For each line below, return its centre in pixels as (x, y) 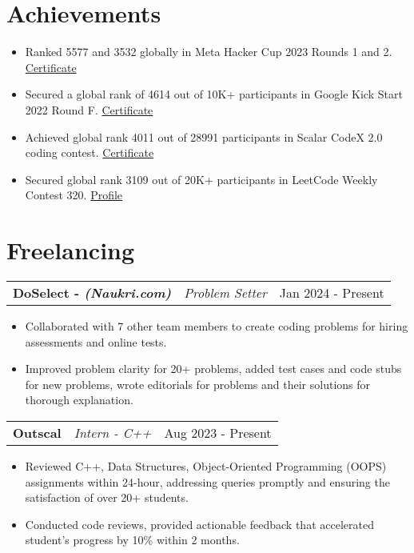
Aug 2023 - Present (218, 432)
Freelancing (71, 250)
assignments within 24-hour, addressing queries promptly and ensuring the (207, 481)
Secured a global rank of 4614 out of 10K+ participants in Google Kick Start (214, 94)
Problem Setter (225, 293)
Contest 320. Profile (74, 195)
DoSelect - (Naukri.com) (92, 293)
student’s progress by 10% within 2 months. (132, 540)
